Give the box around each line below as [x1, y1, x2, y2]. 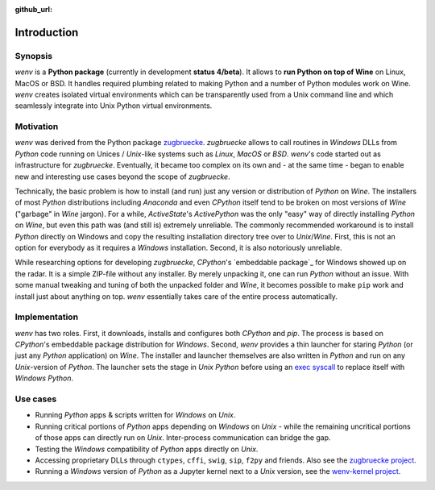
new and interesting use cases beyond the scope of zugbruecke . [14, 172, 230, 181]
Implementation [14, 311, 79, 322]
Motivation [14, 121, 59, 132]
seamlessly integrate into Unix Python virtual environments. [14, 101, 213, 110]
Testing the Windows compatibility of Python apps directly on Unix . [35, 444, 259, 454]
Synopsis [14, 50, 52, 61]
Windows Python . [14, 373, 74, 383]
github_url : [14, 5, 52, 14]
